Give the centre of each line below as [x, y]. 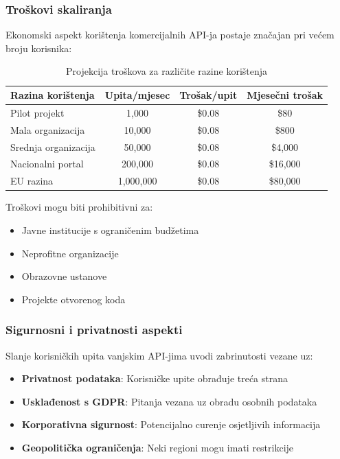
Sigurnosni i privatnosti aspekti [94, 330]
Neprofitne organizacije [70, 253]
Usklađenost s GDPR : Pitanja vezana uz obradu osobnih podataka [169, 401]
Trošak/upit [208, 95]
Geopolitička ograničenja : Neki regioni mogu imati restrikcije [158, 447]
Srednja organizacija [53, 146]
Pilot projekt [37, 112]
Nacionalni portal [47, 164]
